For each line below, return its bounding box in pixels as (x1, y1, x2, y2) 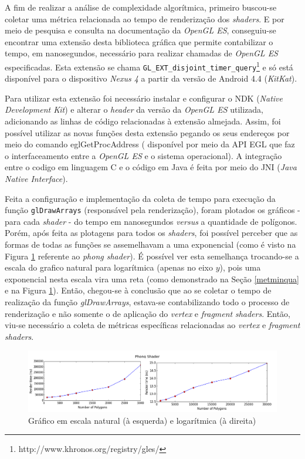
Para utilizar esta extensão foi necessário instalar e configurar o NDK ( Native (5, 92, 283, 104)
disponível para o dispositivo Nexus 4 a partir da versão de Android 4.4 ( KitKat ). (5, 72, 297, 85)
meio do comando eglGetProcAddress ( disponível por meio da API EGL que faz (5, 138, 295, 150)
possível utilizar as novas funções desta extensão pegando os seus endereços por (5, 126, 290, 139)
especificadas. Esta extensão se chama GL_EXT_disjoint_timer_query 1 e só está (5, 59, 293, 73)
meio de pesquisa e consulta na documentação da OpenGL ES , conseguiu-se (5, 24, 276, 36)
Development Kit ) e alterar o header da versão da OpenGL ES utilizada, (5, 103, 263, 116)
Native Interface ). (5, 173, 68, 185)
